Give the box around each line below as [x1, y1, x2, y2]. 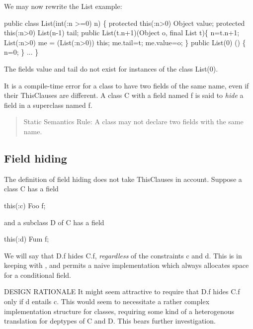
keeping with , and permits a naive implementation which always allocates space [4, 260, 249, 270]
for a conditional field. [4, 269, 72, 280]
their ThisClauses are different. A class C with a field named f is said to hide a [4, 90, 244, 100]
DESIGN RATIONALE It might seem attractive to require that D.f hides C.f [4, 286, 240, 297]
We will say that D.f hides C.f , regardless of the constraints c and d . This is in [4, 250, 242, 260]
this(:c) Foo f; [4, 200, 46, 210]
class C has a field [4, 183, 59, 194]
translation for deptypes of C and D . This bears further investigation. [4, 316, 216, 326]
